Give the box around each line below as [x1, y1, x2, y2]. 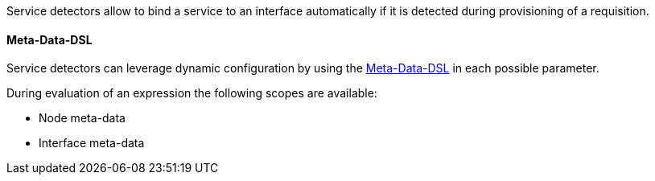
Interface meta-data [39, 136, 145, 150]
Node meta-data [39, 111, 126, 125]
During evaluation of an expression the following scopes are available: [6, 86, 377, 101]
